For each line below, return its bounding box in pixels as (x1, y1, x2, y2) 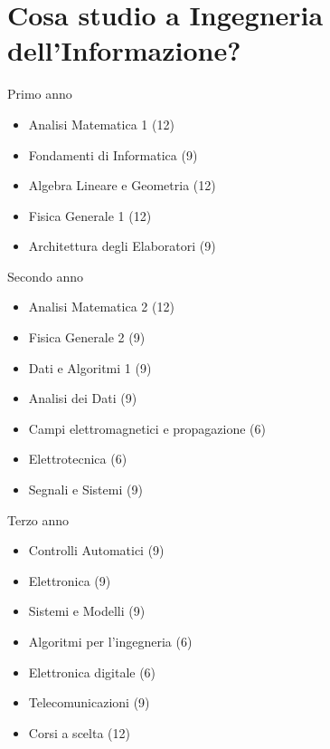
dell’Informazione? (7, 32, 241, 69)
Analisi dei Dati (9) (28, 389, 137, 408)
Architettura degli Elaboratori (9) (28, 236, 216, 255)
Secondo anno (7, 266, 84, 285)
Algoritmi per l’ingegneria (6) (28, 632, 193, 650)
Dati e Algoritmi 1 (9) (28, 358, 152, 377)
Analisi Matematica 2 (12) (28, 297, 174, 316)
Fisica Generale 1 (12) (28, 206, 152, 225)
